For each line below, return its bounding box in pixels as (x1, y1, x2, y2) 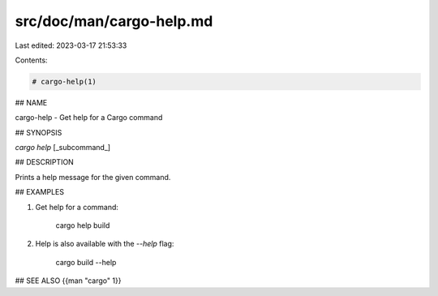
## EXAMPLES (15, 187, 65, 197)
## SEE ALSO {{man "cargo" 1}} (15, 276, 122, 285)
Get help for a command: (35, 202, 119, 212)
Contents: (15, 55, 48, 65)
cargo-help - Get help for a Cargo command (15, 113, 163, 122)
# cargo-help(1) (32, 77, 97, 86)
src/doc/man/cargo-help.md (15, 12, 213, 30)
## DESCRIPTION (15, 157, 75, 167)
